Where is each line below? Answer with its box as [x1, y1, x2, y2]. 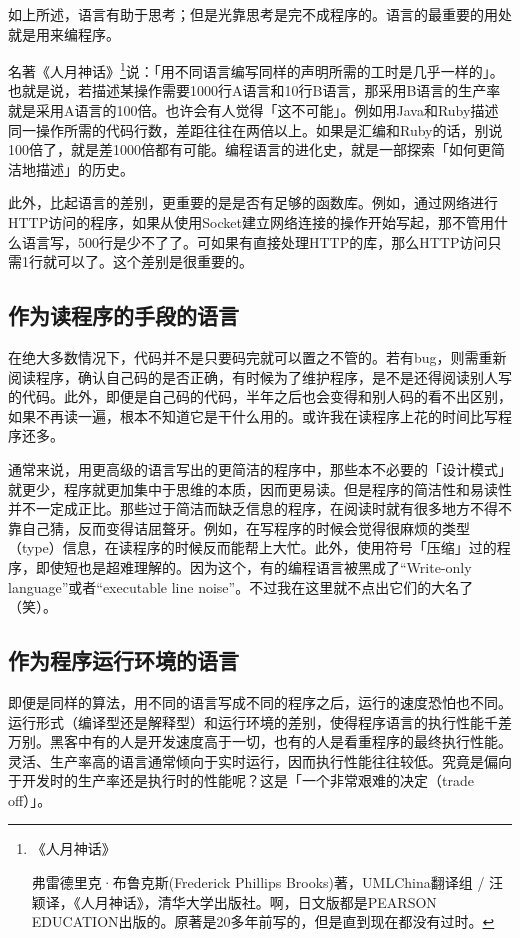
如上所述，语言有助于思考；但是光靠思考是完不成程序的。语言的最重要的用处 [8, 4, 512, 24]
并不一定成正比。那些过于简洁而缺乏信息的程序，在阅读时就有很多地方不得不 [8, 498, 512, 519]
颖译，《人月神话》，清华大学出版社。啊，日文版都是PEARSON [31, 891, 437, 912]
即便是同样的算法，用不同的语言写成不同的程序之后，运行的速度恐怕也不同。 [8, 691, 512, 712]
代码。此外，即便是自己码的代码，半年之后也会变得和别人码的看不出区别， [21, 386, 512, 407]
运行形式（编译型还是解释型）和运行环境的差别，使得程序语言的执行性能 [8, 711, 484, 732]
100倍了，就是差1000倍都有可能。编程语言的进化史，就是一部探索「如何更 [8, 139, 491, 160]
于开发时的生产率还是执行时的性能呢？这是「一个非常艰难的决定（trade [8, 770, 474, 791]
